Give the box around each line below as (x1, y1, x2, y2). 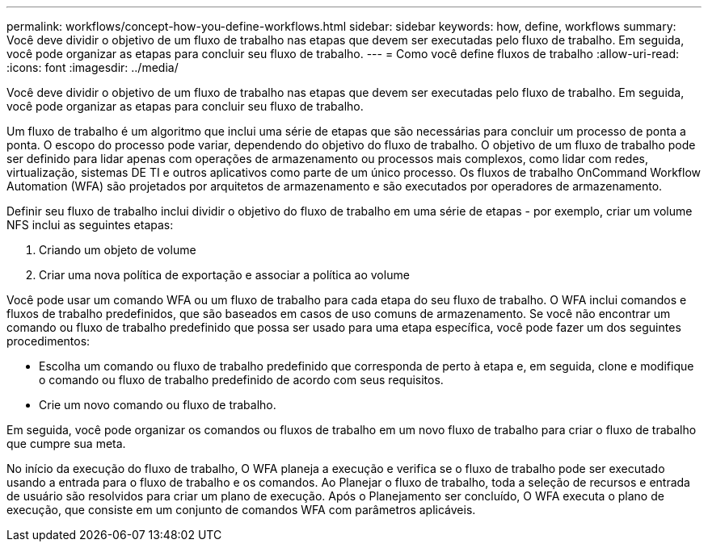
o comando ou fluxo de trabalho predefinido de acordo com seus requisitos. (39, 373, 444, 387)
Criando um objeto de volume (39, 243, 196, 257)
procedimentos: (6, 334, 91, 348)
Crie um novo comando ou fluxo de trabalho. (39, 398, 276, 412)
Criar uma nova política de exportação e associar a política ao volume (39, 268, 410, 282)
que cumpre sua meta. (6, 437, 126, 450)
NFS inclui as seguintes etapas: (6, 218, 174, 232)
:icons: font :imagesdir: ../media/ (6, 61, 179, 74)
